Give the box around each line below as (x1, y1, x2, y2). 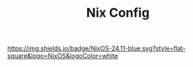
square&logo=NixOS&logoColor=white (7, 52, 119, 60)
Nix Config (86, 5, 149, 21)
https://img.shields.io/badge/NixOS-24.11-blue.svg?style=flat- (7, 44, 186, 53)
